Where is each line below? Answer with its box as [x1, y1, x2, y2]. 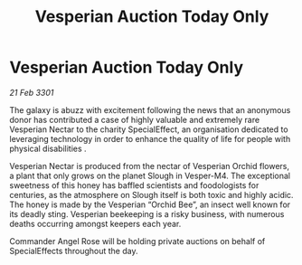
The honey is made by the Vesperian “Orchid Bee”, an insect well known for [9, 199, 291, 210]
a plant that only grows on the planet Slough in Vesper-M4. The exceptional [9, 170, 291, 181]
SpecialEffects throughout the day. [9, 245, 138, 256]
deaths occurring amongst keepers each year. [9, 218, 182, 229]
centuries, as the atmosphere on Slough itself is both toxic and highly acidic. [9, 189, 294, 200]
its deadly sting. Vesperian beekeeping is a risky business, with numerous [9, 208, 285, 219]
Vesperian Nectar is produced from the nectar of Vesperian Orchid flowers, [9, 160, 290, 171]
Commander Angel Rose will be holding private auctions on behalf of [9, 235, 266, 246]
